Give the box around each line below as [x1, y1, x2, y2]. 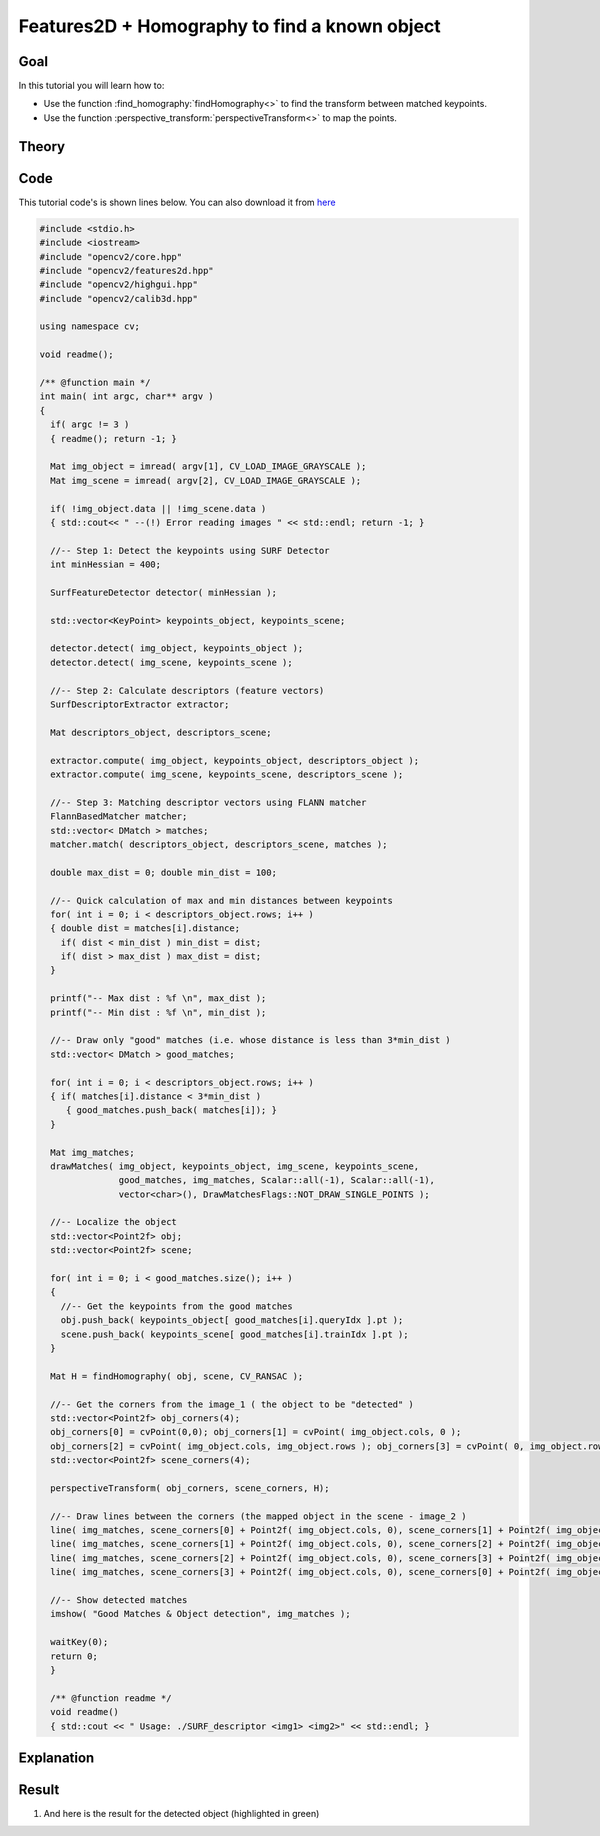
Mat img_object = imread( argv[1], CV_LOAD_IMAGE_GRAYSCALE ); [50, 461, 367, 472]
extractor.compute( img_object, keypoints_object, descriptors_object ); [50, 755, 420, 766]
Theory [18, 138, 66, 155]
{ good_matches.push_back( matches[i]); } [65, 1105, 277, 1116]
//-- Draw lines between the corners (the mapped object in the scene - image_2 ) [50, 1510, 467, 1522]
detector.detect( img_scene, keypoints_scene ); [50, 656, 294, 668]
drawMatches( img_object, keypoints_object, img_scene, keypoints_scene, [50, 1160, 420, 1172]
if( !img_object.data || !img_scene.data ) [50, 503, 267, 514]
